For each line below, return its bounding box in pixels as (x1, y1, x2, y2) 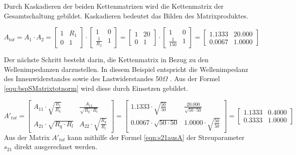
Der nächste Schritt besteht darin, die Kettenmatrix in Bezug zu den (4, 54, 209, 65)
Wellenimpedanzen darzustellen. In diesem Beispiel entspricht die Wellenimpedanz (4, 64, 248, 74)
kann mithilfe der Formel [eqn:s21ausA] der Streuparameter (67, 132, 245, 142)
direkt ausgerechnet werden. (14, 141, 98, 152)
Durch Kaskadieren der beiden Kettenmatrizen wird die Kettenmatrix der (4, 1, 224, 11)
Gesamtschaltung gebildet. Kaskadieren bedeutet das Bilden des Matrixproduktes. (4, 10, 248, 20)
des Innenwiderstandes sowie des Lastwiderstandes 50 (4, 73, 163, 84)
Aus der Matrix (4, 132, 50, 142)
